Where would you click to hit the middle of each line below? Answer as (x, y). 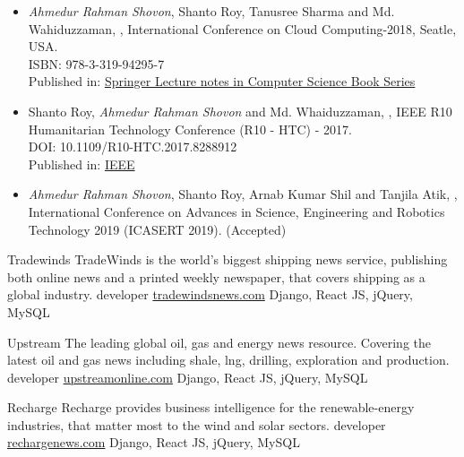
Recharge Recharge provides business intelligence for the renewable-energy (211, 407)
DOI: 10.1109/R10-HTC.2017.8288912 (133, 147)
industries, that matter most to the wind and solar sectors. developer (197, 424)
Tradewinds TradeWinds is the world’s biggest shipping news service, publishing (228, 259)
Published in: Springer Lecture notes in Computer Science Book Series (222, 81)
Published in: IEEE (82, 164)
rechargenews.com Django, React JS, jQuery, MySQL (154, 442)
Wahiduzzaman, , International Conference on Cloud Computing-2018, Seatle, (242, 28)
